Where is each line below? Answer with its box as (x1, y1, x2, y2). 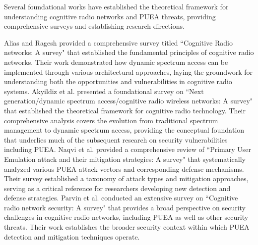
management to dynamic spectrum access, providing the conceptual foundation (4, 125, 245, 135)
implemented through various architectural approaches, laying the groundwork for (4, 66, 253, 77)
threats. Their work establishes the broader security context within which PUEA (4, 222, 250, 232)
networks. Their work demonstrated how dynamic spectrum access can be (4, 56, 228, 67)
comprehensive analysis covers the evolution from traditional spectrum (4, 115, 218, 125)
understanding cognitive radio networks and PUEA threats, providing (4, 11, 216, 21)
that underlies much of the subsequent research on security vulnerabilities (4, 134, 228, 145)
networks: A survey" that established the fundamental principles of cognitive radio (4, 47, 254, 57)
